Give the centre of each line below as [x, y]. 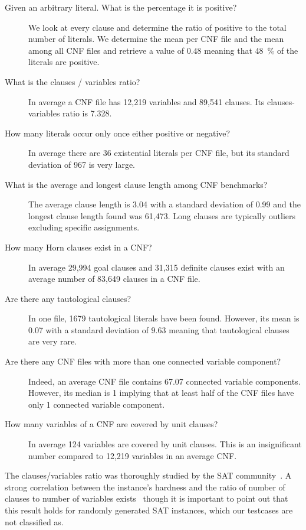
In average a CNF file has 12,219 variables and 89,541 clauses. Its [147, 101]
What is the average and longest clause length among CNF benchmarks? [136, 184]
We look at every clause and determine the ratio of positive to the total [157, 27]
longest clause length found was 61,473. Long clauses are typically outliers [162, 215]
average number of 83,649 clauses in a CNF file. [114, 279]
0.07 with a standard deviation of [88, 329]
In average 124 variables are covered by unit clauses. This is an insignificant [165, 444]
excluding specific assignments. [84, 227]
